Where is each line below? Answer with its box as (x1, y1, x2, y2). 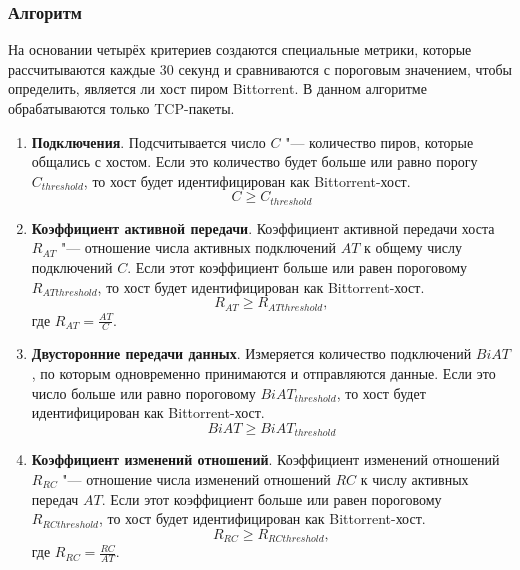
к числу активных (360, 468, 469, 489)
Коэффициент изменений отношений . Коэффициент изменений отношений (31, 449, 500, 470)
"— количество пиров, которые (285, 131, 474, 152)
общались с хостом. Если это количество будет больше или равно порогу (31, 151, 478, 172)
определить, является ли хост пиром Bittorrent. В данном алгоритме (8, 78, 427, 99)
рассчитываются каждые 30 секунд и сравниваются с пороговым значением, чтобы (8, 58, 513, 79)
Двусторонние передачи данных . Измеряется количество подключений (31, 343, 472, 364)
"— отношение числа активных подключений (60, 237, 337, 258)
